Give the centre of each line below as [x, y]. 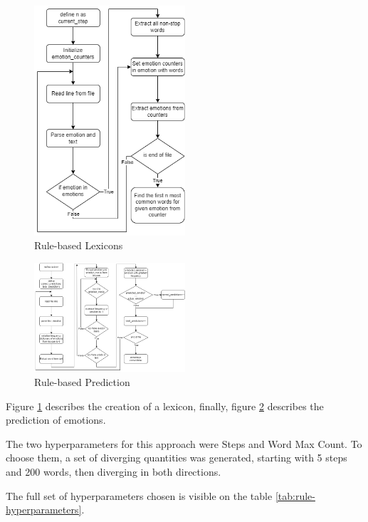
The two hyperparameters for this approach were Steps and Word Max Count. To [184, 443]
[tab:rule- [295, 495]
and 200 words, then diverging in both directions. [114, 471]
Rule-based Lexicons [79, 245]
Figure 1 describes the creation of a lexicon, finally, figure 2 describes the [165, 406]
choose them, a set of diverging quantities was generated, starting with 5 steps [177, 458]
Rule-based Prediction [82, 381]
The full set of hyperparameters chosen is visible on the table [139, 495]
